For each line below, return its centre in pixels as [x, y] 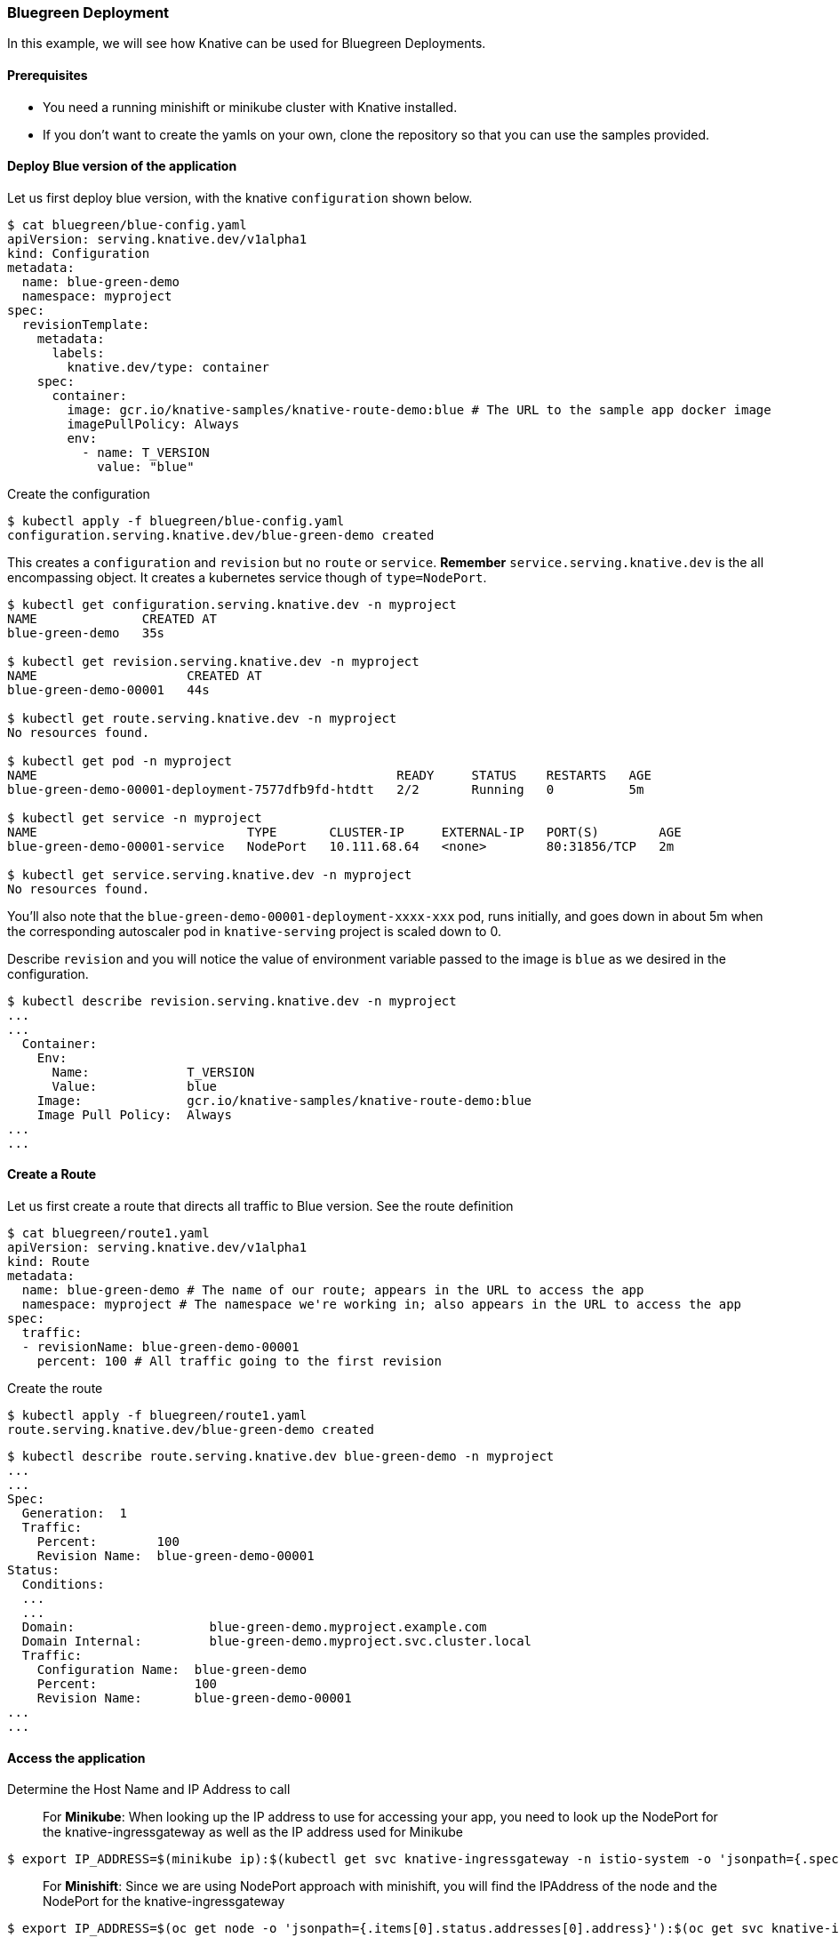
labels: [78, 352]
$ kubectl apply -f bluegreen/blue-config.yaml [176, 521]
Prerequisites [48, 75]
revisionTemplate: [86, 324]
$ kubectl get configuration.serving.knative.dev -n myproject [232, 604]
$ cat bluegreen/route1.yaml [108, 1233]
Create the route [55, 1389]
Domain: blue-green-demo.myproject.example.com [254, 1627]
